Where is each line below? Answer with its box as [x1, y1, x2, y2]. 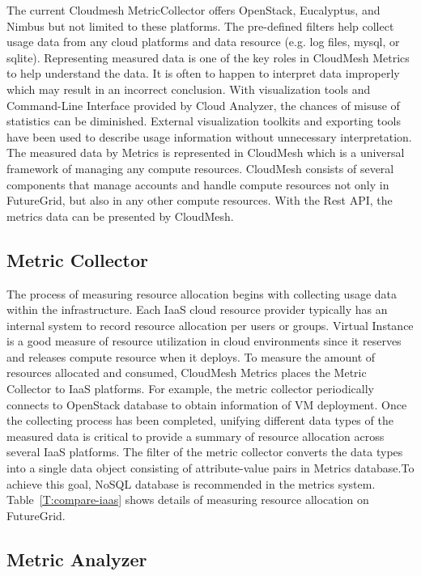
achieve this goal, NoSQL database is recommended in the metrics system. [6, 475, 376, 492]
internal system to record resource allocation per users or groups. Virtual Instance [6, 316, 414, 333]
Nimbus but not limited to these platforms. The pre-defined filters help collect [6, 17, 394, 34]
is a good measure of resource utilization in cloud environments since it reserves [6, 332, 402, 349]
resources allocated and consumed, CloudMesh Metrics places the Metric [6, 364, 367, 381]
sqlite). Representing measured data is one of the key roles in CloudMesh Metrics [6, 49, 410, 66]
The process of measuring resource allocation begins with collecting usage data [6, 285, 398, 302]
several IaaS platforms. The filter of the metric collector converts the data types [6, 443, 403, 460]
